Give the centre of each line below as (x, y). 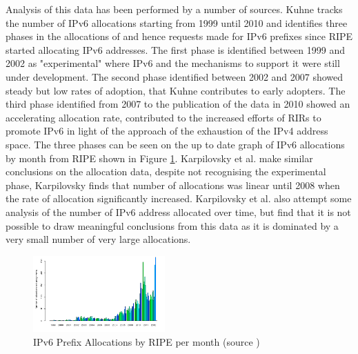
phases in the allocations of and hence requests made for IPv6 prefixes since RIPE (179, 36)
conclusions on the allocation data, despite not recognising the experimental (166, 171)
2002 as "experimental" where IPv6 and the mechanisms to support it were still (173, 63)
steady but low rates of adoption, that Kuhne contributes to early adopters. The (176, 90)
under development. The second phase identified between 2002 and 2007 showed (175, 76)
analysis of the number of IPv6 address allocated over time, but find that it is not (178, 212)
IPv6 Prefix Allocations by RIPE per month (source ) (147, 341)
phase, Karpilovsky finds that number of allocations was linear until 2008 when (173, 185)
